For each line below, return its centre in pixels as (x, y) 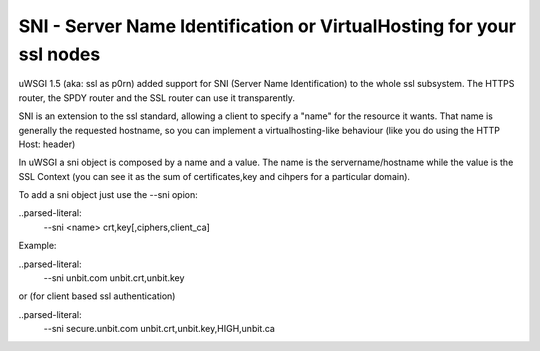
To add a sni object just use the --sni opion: (108, 195)
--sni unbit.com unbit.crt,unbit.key (114, 278)
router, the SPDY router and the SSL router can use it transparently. (156, 97)
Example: (37, 246)
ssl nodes (59, 54)
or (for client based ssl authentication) (97, 296)
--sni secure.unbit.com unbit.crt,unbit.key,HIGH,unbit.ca (159, 329)
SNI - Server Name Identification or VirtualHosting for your (267, 26)
